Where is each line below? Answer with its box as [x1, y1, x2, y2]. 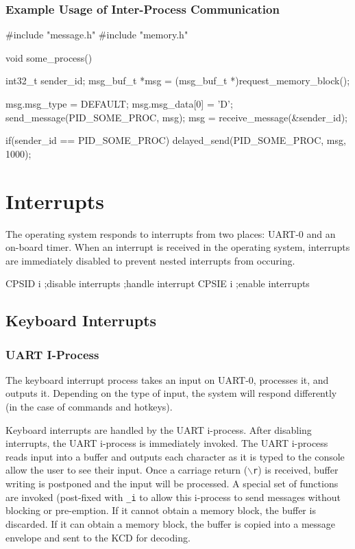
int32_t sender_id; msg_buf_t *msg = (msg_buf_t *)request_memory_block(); [5, 73, 350, 88]
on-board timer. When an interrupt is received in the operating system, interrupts [5, 240, 350, 254]
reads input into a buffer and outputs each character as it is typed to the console [5, 449, 345, 463]
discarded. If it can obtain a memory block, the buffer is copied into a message [5, 516, 336, 530]
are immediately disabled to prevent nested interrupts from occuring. [5, 253, 295, 267]
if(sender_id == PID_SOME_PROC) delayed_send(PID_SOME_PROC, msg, [5, 133, 346, 147]
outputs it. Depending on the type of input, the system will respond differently [5, 386, 337, 400]
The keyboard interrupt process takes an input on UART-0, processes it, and [5, 372, 329, 387]
